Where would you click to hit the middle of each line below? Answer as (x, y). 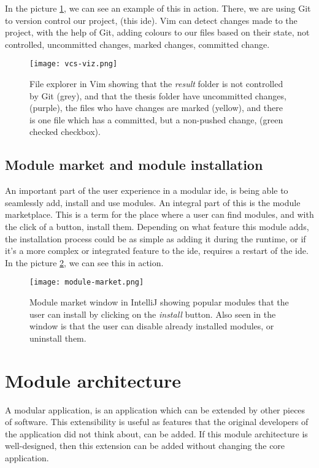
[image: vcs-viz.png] (74, 64)
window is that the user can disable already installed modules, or (152, 326)
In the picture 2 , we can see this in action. (84, 262)
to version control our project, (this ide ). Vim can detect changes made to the (151, 20)
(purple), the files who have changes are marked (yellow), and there (156, 108)
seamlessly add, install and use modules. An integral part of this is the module (153, 202)
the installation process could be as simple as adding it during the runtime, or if (156, 238)
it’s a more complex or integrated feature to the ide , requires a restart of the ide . (157, 251)
